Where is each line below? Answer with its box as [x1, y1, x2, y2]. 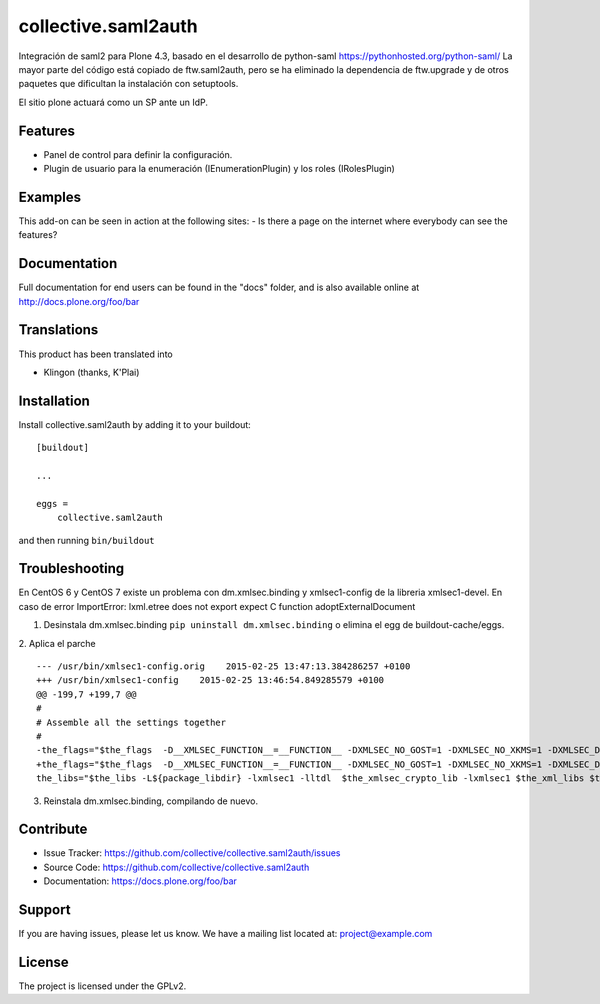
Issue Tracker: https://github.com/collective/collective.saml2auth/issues [43, 847, 341, 859]
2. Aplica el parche [18, 637, 96, 649]
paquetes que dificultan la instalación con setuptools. [18, 78, 239, 90]
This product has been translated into [18, 348, 174, 360]
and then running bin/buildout [18, 534, 155, 546]
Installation [18, 392, 90, 409]
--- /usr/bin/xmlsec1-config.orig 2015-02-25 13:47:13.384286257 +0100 [36, 661, 411, 672]
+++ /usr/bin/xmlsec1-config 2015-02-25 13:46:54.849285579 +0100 [36, 675, 385, 686]
